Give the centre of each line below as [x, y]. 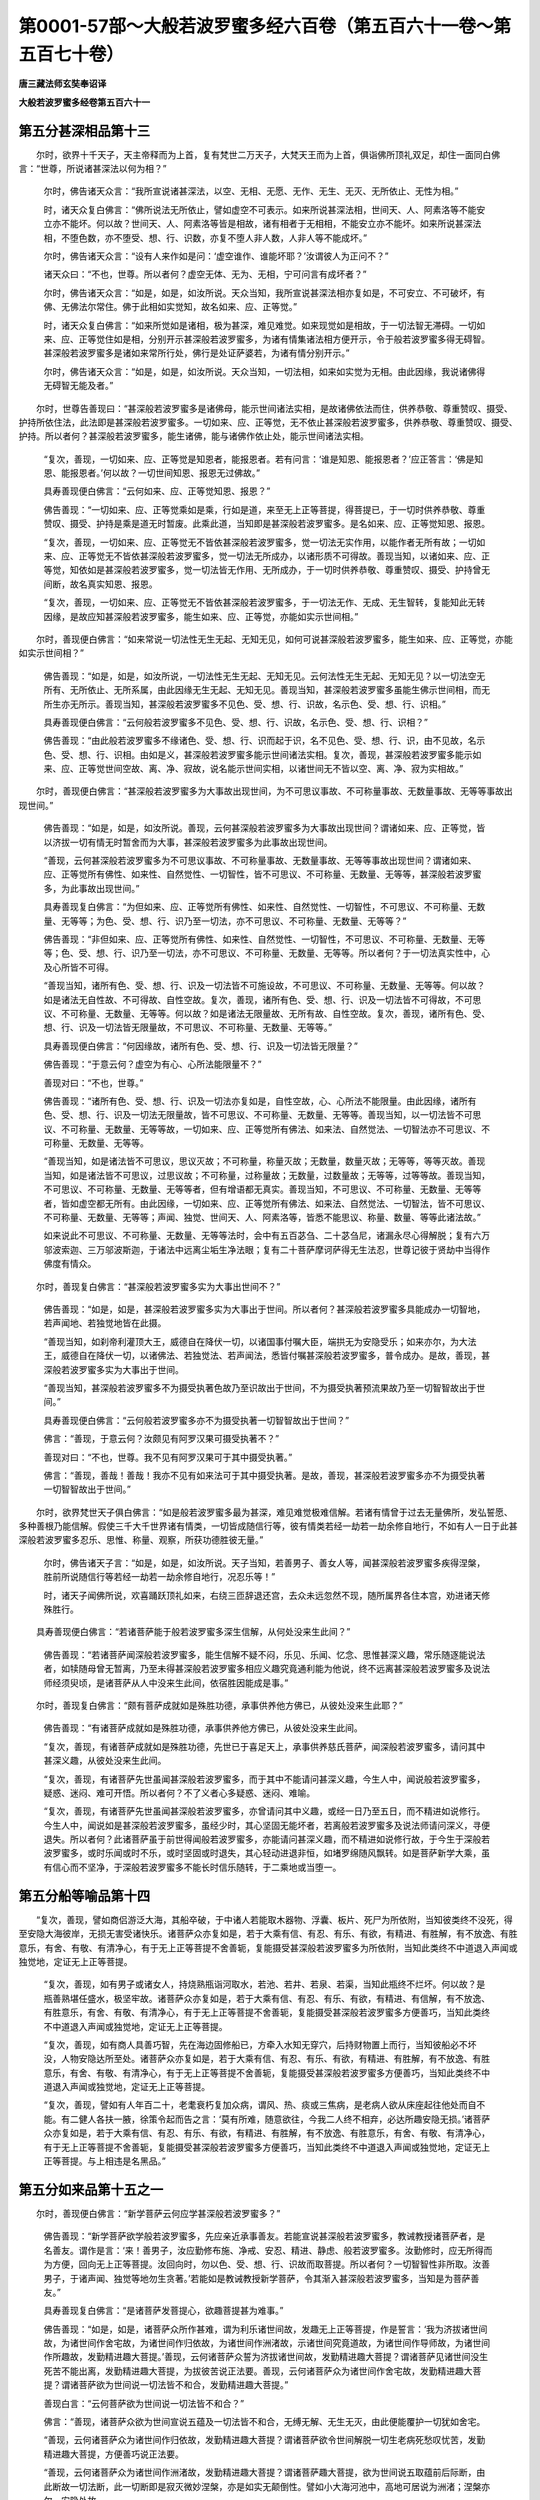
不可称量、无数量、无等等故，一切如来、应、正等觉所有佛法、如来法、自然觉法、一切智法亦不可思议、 [271, 1129]
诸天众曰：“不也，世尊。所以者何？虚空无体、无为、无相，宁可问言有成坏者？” [205, 274]
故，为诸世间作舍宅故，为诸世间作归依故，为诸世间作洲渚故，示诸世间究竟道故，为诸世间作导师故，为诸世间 [266, 2343]
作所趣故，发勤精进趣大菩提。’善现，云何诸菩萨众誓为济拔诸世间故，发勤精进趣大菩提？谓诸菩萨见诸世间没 [261, 2357]
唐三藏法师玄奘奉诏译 [62, 84]
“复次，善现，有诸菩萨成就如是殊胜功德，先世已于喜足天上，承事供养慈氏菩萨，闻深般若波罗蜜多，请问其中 [264, 1746]
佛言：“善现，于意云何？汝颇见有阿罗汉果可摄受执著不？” [161, 1439]
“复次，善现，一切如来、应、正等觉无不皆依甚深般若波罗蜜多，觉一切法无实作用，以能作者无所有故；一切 [260, 542]
